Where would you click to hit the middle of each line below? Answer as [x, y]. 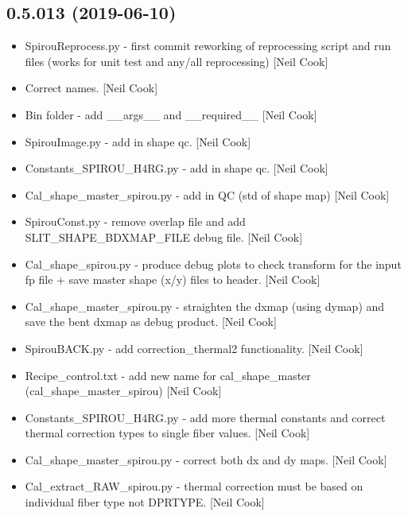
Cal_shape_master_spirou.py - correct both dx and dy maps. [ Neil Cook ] [206, 459]
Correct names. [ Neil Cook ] [91, 88]
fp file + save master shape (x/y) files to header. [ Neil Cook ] [173, 279]
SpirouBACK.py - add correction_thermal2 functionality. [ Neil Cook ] [194, 348]
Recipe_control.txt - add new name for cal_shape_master [168, 375]
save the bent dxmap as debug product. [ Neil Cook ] [151, 322]
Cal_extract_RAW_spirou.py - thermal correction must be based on [194, 486]
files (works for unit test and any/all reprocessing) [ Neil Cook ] [177, 61]
